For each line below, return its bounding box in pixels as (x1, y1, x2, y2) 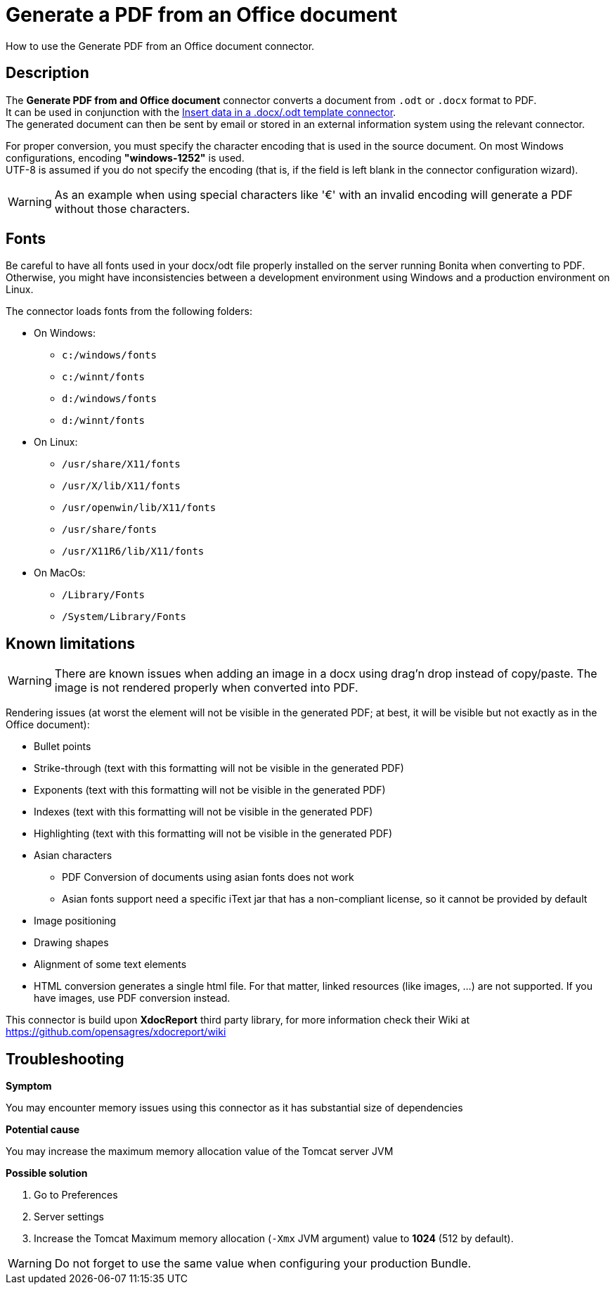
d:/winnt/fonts (62, 415, 145, 427)
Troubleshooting (6, 1050, 124, 1068)
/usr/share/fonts (62, 524, 157, 536)
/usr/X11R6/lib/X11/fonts (62, 546, 205, 557)
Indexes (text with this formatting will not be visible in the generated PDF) (34, 806, 373, 818)
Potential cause (6, 1123, 80, 1136)
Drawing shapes (34, 936, 109, 949)
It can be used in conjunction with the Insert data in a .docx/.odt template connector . (6, 105, 396, 118)
